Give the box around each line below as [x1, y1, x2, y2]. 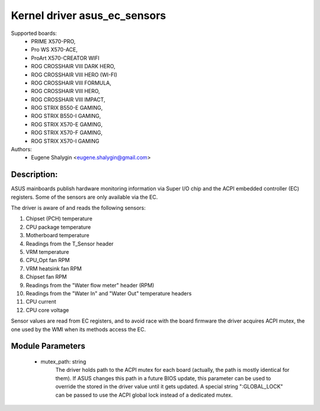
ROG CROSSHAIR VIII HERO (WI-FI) [31, 71, 118, 78]
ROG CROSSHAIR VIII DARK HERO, [31, 63, 116, 70]
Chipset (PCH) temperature [25, 215, 93, 222]
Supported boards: [11, 30, 57, 37]
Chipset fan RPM [25, 273, 68, 281]
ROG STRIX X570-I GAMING [31, 137, 100, 145]
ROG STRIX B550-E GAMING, [31, 104, 103, 111]
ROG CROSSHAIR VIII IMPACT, [31, 95, 105, 103]
